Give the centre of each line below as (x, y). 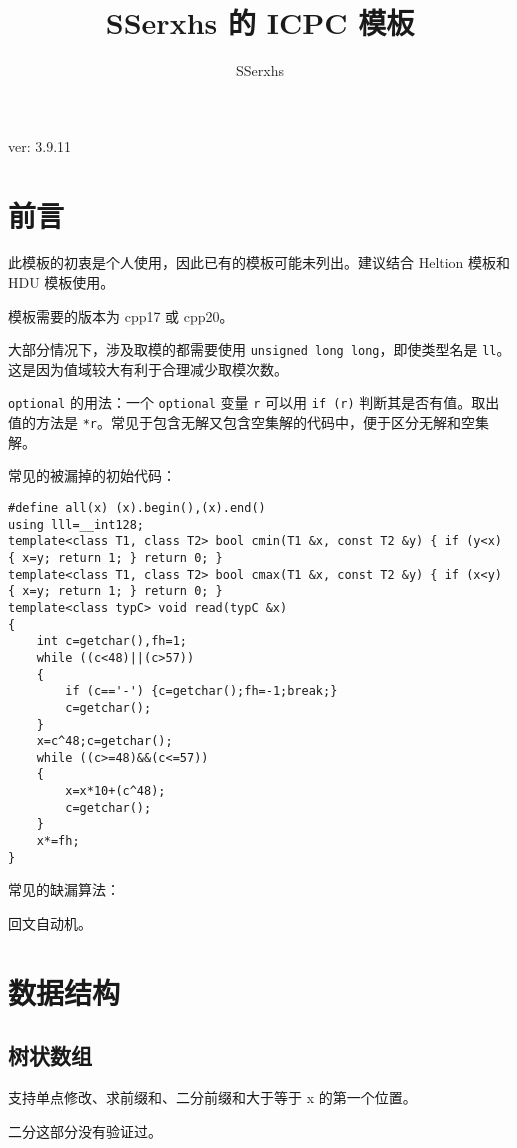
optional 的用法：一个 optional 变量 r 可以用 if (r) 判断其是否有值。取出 (254, 402)
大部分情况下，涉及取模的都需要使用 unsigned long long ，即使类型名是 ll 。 (259, 349)
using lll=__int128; (76, 524)
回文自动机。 (50, 923)
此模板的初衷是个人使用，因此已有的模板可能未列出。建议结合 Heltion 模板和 (259, 262)
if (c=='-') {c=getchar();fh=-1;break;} (201, 691)
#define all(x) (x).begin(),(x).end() (137, 507)
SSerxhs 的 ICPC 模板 (260, 22)
